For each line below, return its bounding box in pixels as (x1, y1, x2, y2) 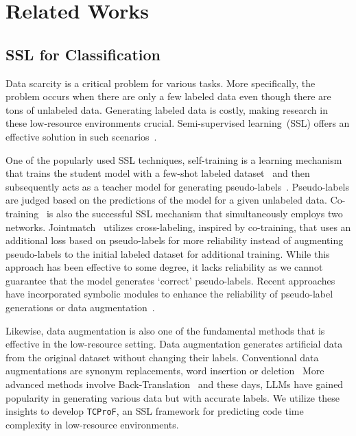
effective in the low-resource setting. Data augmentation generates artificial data (5, 337, 343, 351)
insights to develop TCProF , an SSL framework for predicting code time (5, 404, 304, 418)
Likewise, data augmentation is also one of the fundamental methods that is (5, 323, 325, 337)
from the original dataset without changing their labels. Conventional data (5, 350, 319, 364)
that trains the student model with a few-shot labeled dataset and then (5, 166, 310, 180)
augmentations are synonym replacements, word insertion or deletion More (5, 363, 324, 378)
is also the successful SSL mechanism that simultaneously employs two (46, 206, 343, 220)
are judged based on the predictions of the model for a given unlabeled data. (5, 193, 327, 207)
